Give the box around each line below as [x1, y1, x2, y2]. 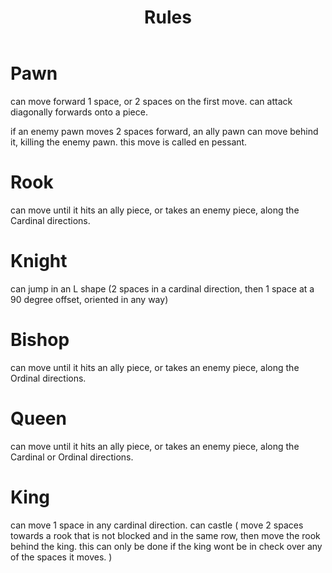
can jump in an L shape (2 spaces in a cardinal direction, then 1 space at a [10, 282, 315, 295]
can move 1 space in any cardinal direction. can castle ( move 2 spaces [10, 519, 304, 531]
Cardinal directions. [10, 214, 91, 226]
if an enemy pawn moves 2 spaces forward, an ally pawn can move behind [10, 125, 319, 137]
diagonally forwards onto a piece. [10, 106, 148, 118]
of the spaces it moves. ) [10, 551, 113, 563]
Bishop [10, 329, 70, 351]
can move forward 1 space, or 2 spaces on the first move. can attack [10, 95, 293, 107]
